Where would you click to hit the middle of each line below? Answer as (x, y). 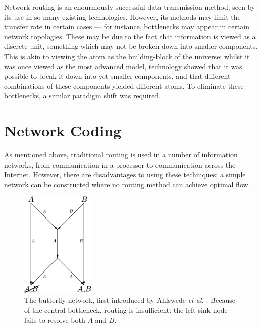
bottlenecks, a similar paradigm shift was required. (83, 96)
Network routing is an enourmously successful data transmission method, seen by (130, 7)
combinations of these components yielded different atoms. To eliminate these (124, 86)
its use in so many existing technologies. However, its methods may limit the (122, 16)
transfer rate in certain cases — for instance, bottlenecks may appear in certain (127, 26)
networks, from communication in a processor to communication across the (120, 164)
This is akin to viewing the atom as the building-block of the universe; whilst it (127, 56)
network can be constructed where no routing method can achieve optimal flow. (127, 184)
